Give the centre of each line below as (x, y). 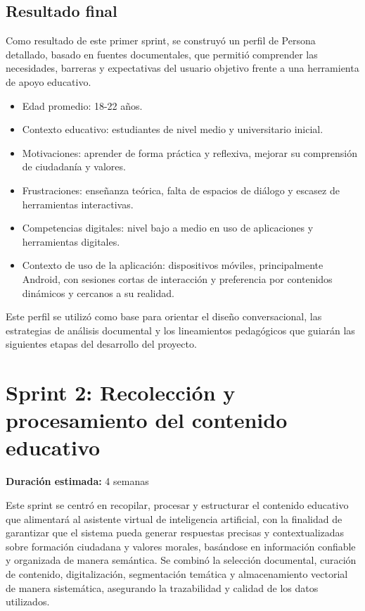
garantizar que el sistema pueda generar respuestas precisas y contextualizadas (175, 533)
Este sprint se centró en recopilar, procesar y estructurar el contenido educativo (177, 504)
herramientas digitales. (71, 241)
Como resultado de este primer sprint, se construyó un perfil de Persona (161, 40)
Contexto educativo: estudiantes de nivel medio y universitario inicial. (173, 129)
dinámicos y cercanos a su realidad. (98, 292)
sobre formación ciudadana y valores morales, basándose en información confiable (181, 546)
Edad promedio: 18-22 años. (82, 105)
